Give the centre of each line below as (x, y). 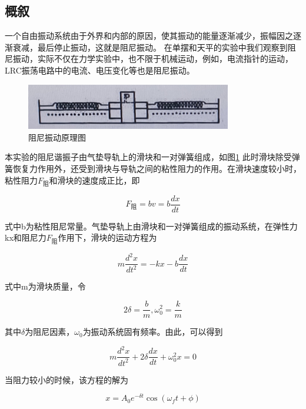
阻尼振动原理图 (57, 137)
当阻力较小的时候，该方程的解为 (66, 379)
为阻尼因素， (50, 332)
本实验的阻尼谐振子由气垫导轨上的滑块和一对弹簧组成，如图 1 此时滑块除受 (148, 157)
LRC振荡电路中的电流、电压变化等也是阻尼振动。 (100, 70)
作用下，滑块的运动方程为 (107, 237)
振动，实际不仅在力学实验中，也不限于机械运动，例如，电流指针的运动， (153, 59)
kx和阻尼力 (26, 237)
